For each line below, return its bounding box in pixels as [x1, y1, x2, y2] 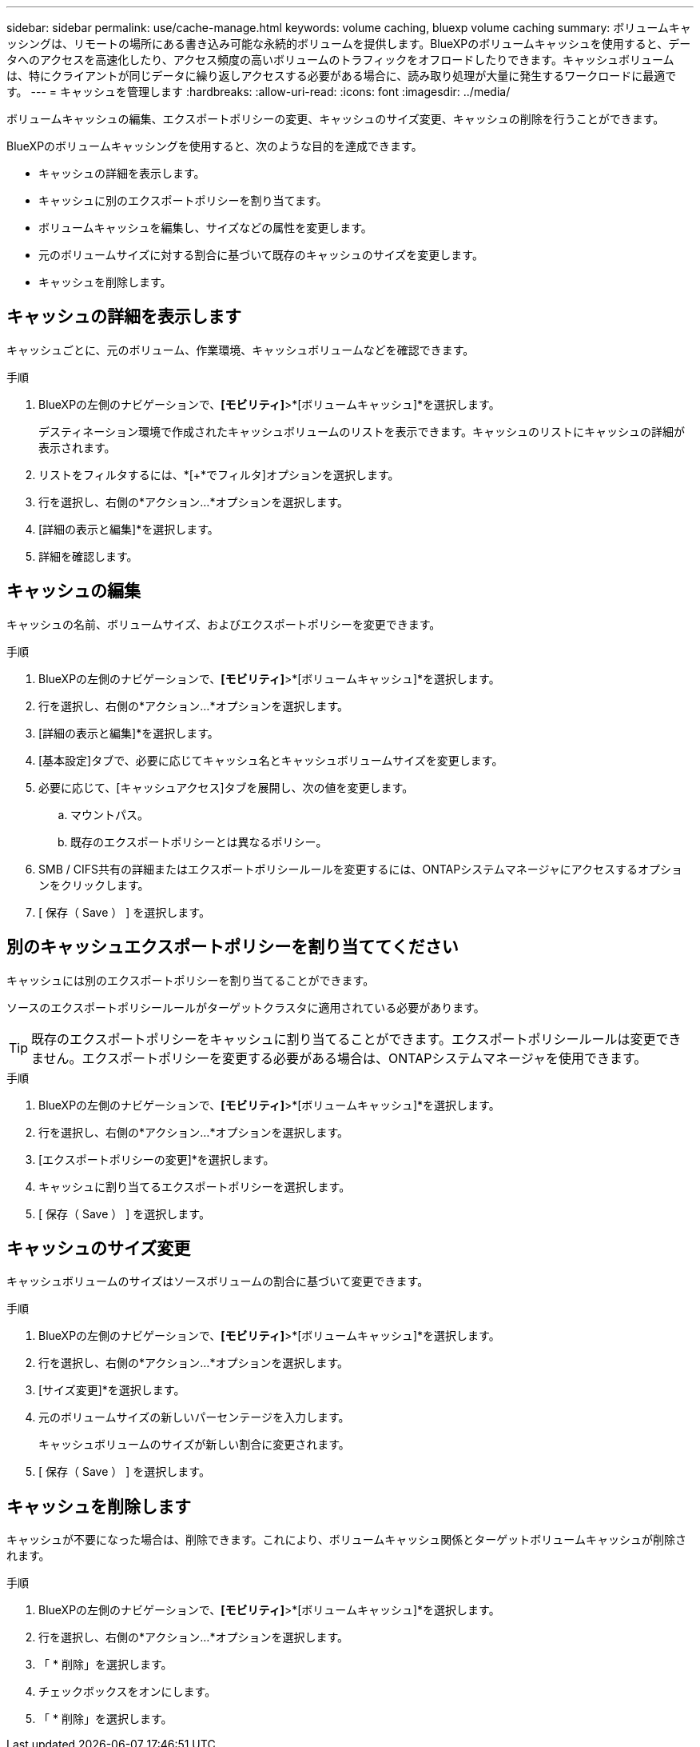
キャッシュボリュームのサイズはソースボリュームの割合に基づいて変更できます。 [6, 1274, 429, 1289]
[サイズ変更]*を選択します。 [38, 1383, 185, 1397]
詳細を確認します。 [38, 549, 138, 563]
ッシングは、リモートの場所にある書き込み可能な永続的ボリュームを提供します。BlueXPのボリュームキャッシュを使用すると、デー [6, 37, 691, 50]
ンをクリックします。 [38, 877, 149, 892]
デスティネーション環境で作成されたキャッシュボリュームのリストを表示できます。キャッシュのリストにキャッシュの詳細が [38, 424, 686, 438]
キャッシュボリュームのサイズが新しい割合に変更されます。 [38, 1437, 350, 1452]
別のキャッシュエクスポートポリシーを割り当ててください [6, 937, 459, 957]
